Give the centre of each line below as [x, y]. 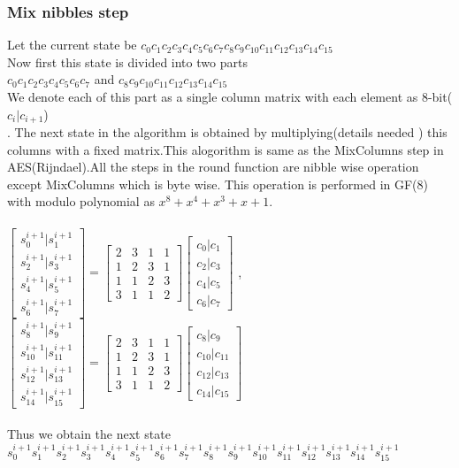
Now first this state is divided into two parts [127, 61]
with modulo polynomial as [81, 201]
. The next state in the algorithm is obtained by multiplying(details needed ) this [227, 132]
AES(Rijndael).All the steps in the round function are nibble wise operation [213, 167]
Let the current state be [72, 45]
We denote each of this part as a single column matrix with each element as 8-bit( [230, 96]
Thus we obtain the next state [89, 434]
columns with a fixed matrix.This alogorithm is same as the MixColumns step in [226, 149]
